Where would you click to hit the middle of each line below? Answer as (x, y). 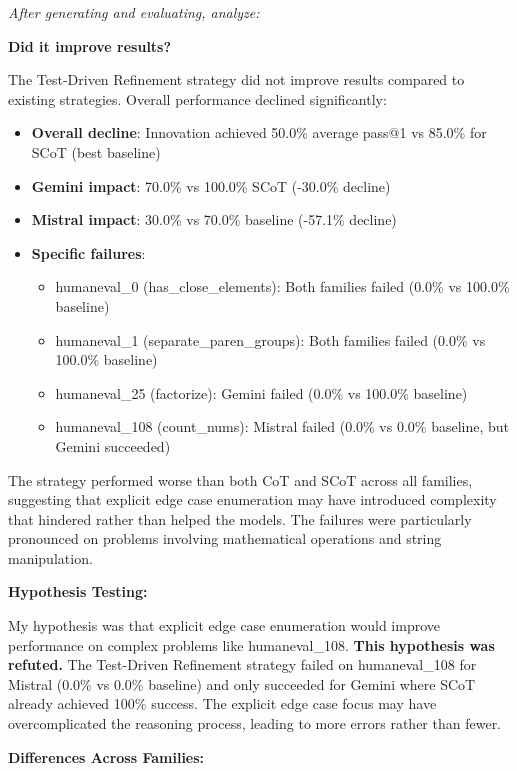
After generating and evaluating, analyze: (134, 12)
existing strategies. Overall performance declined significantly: (197, 98)
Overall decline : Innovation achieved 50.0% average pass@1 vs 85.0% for (259, 132)
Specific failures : (88, 252)
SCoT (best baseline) (96, 151)
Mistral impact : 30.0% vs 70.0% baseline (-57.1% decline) (214, 219)
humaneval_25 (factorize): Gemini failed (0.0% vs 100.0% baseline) (261, 392)
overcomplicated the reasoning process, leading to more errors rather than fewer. (255, 723)
